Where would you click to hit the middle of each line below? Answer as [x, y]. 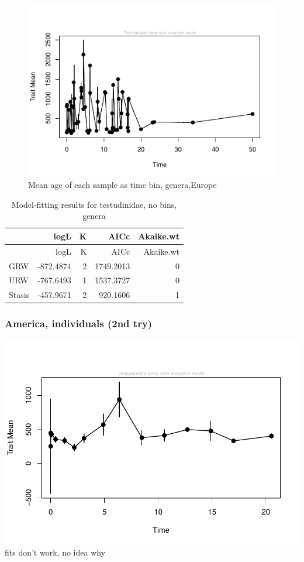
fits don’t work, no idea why [55, 552]
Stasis [19, 295]
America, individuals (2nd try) [79, 323]
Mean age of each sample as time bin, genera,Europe [122, 185]
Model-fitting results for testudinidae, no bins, [94, 204]
